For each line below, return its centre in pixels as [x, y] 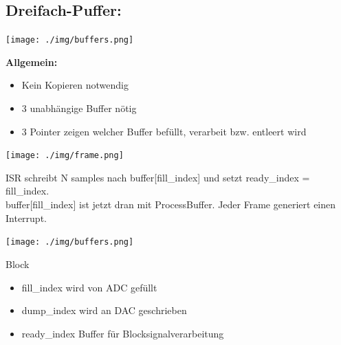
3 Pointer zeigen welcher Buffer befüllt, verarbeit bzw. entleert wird [164, 131]
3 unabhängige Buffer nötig [79, 108]
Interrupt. [26, 218]
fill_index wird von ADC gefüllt [89, 287]
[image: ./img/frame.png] [65, 156]
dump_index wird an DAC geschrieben [104, 310]
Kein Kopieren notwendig [75, 85]
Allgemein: [32, 62]
